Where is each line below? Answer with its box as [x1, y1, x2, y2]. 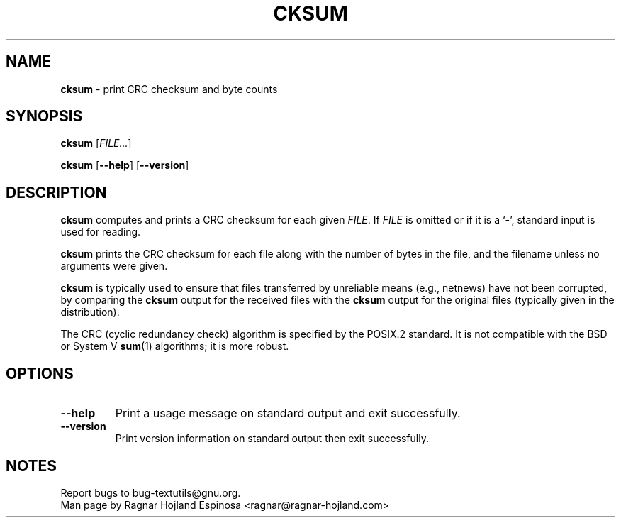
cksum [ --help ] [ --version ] [60, 159, 189, 172]
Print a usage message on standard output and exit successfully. [115, 406, 461, 421]
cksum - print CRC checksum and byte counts [60, 82, 278, 95]
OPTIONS [6, 364, 74, 382]
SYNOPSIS [6, 107, 83, 126]
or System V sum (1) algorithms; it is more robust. [60, 340, 289, 353]
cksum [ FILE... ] [60, 137, 132, 150]
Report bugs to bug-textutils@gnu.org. [60, 486, 241, 499]
